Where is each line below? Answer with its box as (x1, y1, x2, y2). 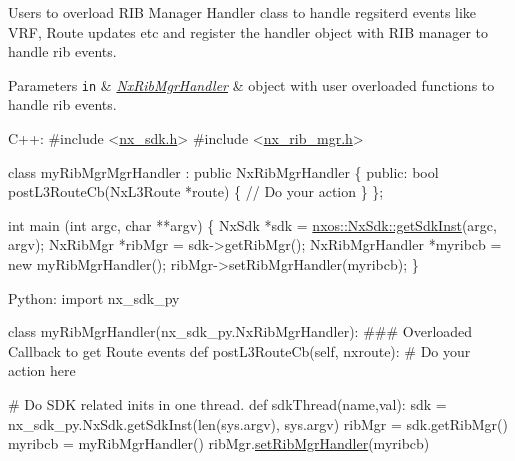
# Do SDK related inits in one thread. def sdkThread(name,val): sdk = (8, 393, 447, 414)
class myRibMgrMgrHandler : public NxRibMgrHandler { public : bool (8, 161, 439, 182)
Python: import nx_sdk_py (8, 287, 180, 308)
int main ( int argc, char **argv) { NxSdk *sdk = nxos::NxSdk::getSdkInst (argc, (8, 214, 497, 235)
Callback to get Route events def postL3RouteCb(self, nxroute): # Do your (8, 340, 471, 361)
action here (8, 360, 76, 381)
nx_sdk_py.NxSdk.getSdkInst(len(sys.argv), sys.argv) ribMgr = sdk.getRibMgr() (8, 413, 508, 434)
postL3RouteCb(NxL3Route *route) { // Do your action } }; (8, 181, 384, 202)
